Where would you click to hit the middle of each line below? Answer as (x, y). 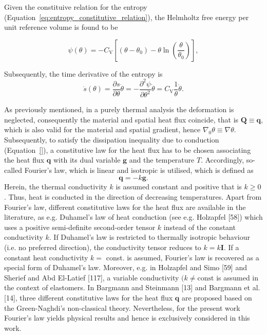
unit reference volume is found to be (61, 27)
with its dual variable (87, 160)
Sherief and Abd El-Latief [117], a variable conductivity (92, 277)
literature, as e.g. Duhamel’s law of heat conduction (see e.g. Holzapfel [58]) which (133, 217)
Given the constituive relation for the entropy (76, 7)
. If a (231, 247)
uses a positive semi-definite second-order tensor (80, 227)
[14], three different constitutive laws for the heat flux (89, 297)
